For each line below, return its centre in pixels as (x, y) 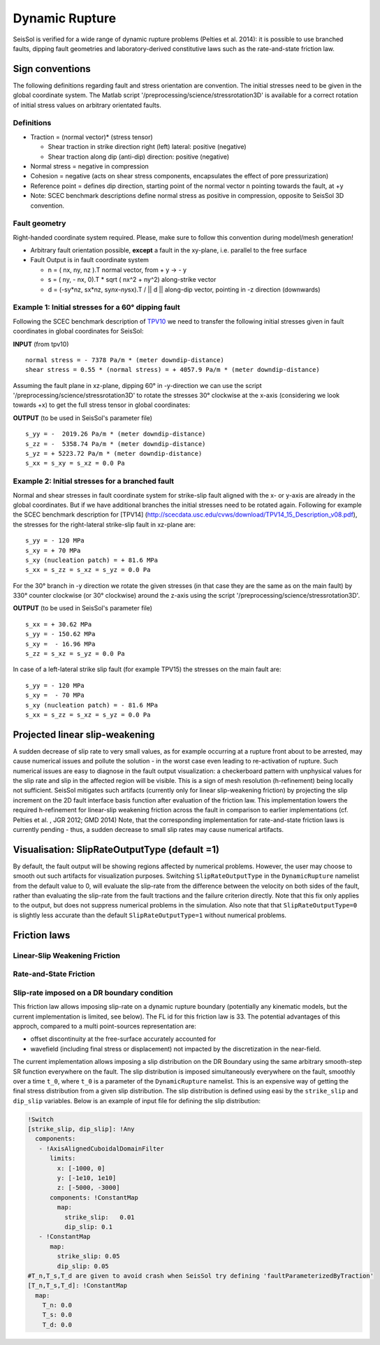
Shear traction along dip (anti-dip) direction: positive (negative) (139, 157)
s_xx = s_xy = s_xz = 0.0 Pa (75, 463)
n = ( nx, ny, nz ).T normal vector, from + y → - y (117, 270)
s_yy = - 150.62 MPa (60, 634)
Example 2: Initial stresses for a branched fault (94, 481)
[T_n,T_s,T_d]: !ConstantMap (78, 1286)
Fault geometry (39, 224)
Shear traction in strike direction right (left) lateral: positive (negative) (147, 147)
